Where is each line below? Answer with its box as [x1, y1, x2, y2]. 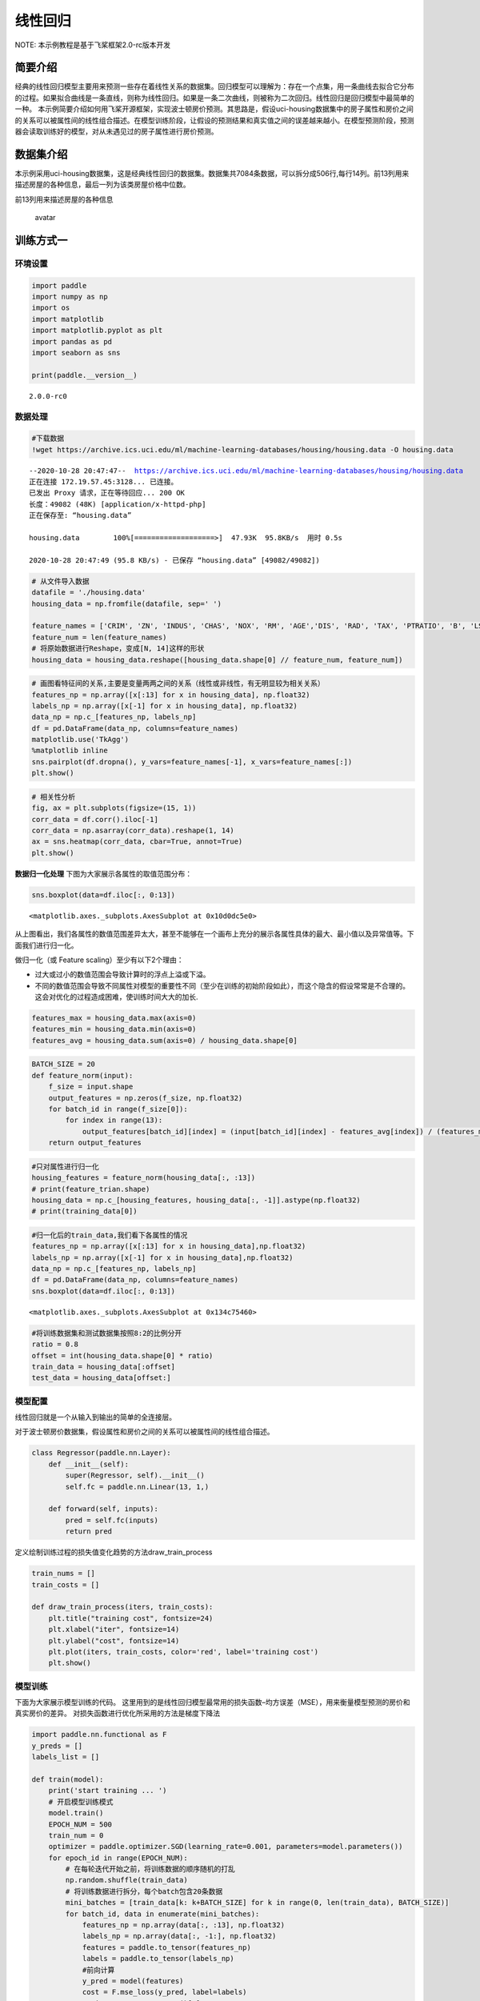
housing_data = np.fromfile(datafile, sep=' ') [31, 599, 222, 608]
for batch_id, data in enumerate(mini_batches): [65, 1909, 260, 1919]
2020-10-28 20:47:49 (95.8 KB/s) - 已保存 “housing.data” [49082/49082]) [29, 555, 320, 564]
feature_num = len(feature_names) [31, 632, 167, 642]
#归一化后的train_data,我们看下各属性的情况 [31, 1230, 188, 1240]
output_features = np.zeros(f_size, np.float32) [48, 1093, 243, 1102]
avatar [34, 213, 56, 223]
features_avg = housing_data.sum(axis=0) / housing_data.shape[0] [31, 1036, 298, 1045]
